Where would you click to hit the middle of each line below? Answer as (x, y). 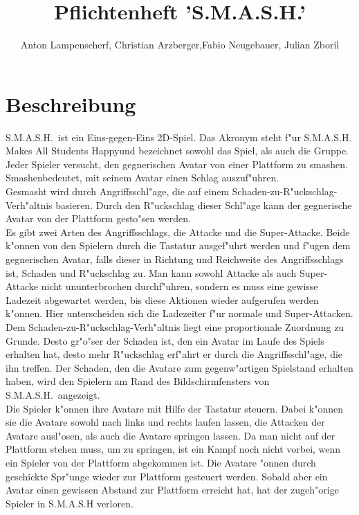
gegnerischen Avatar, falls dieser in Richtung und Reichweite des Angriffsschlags (175, 259)
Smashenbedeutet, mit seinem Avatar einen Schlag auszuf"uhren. (142, 178)
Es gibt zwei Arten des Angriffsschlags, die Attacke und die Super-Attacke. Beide (178, 232)
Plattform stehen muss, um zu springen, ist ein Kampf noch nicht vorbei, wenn (173, 449)
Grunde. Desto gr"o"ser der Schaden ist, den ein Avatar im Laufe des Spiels (165, 340)
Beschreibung (71, 103)
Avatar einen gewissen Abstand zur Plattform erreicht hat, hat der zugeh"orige (172, 490)
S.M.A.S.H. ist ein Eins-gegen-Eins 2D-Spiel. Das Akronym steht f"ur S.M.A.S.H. (179, 137)
